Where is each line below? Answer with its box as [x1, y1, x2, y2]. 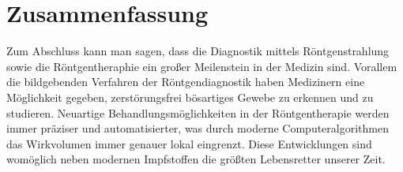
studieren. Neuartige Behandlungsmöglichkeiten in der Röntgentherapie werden [6, 104, 390, 121]
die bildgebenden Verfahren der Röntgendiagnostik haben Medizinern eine [6, 73, 365, 90]
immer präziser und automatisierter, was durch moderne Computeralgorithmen [6, 120, 389, 136]
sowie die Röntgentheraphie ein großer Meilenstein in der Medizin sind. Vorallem [6, 58, 397, 74]
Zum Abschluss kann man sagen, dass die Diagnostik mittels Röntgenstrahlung [6, 43, 390, 59]
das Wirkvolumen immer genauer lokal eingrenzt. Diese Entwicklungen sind [6, 135, 372, 151]
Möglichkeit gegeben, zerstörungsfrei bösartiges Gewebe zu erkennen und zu [6, 88, 374, 105]
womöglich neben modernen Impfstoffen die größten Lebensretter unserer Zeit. [6, 151, 386, 167]
